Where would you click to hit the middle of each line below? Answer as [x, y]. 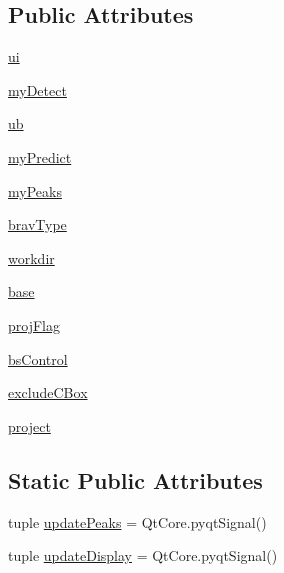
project [29, 425]
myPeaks [35, 190]
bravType [37, 224]
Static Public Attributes [135, 479]
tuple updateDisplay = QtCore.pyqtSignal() [143, 555]
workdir [31, 257]
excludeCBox [48, 392]
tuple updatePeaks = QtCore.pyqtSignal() [137, 521]
